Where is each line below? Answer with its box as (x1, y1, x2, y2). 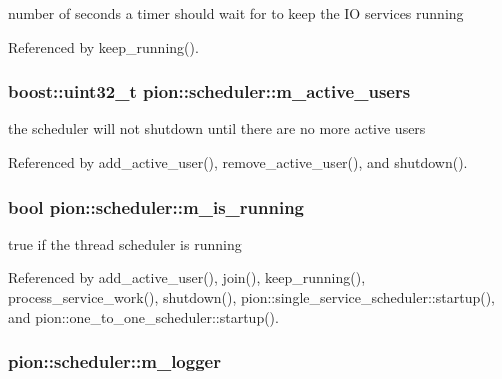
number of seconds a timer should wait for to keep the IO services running (8, 3, 464, 23)
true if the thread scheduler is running (8, 233, 242, 254)
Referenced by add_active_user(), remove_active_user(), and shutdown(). (8, 152, 468, 172)
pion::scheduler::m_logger (8, 349, 221, 374)
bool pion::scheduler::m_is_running (8, 194, 304, 219)
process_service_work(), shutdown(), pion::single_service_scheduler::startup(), (8, 287, 495, 307)
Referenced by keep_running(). (8, 36, 199, 57)
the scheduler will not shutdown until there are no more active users (8, 118, 426, 139)
